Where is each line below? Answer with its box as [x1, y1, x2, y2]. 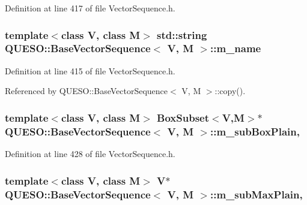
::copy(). [214, 85, 246, 97]
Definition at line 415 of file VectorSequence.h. [5, 64, 175, 77]
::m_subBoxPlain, [210, 123, 300, 138]
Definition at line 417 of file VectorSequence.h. [5, 2, 175, 14]
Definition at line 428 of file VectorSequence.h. [5, 147, 175, 160]
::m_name [210, 41, 261, 56]
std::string [157, 27, 207, 42]
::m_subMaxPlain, [210, 186, 303, 201]
